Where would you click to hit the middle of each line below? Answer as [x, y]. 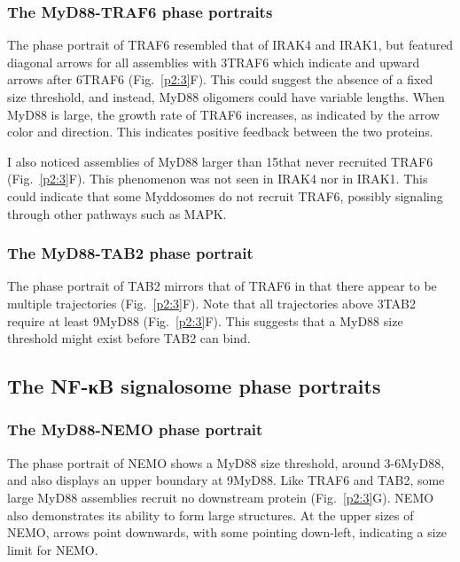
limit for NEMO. [53, 549]
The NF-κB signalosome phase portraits [194, 386]
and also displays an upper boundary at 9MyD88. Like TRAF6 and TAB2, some [226, 480]
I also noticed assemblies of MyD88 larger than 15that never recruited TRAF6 [220, 161]
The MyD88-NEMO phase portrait [135, 429]
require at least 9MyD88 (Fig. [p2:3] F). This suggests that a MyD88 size [205, 320]
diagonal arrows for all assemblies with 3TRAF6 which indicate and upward [214, 62]
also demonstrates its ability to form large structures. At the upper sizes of [211, 515]
